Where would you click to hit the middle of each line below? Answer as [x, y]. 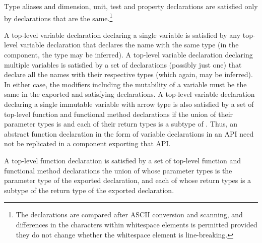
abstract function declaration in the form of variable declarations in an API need [129, 133]
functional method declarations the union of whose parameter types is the [118, 170]
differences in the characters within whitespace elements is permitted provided [137, 224]
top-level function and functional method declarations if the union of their [119, 114]
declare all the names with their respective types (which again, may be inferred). [128, 74]
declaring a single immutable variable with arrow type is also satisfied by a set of [129, 104]
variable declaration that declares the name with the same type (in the [129, 45]
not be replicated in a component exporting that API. [87, 143]
